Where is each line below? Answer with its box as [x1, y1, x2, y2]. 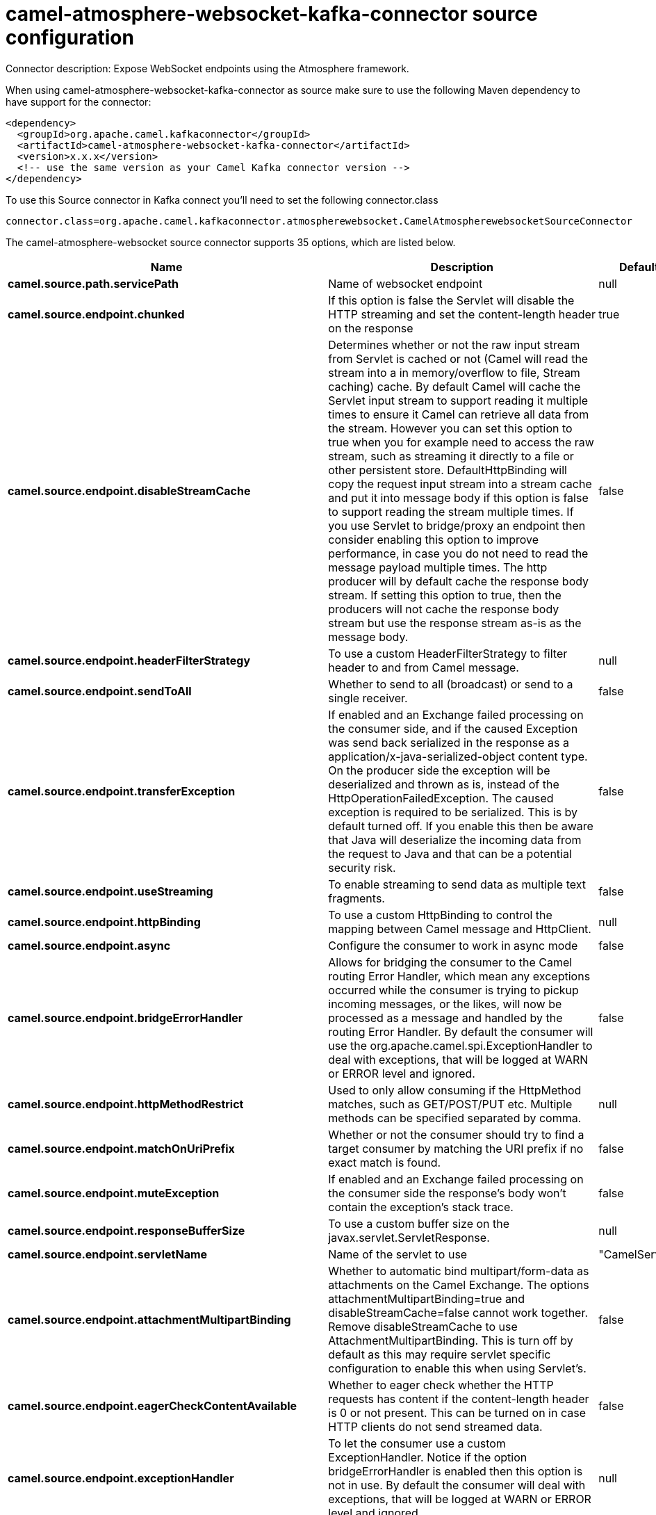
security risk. [328, 860, 396, 875]
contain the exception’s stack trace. [328, 1199, 514, 1214]
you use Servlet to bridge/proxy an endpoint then [328, 518, 586, 533]
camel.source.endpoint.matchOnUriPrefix [8, 1141, 235, 1156]
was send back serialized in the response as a [328, 735, 569, 750]
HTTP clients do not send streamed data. [328, 1419, 543, 1434]
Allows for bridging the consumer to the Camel [328, 955, 573, 969]
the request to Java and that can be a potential [328, 846, 572, 861]
